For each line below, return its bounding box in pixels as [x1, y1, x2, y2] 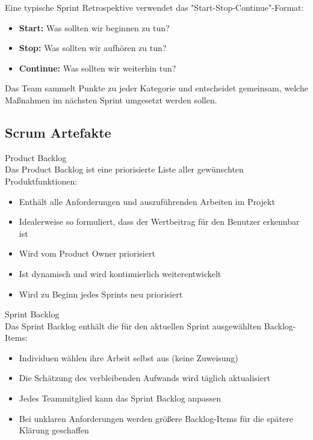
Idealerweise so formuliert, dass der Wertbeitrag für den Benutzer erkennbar [19, 215, 300, 228]
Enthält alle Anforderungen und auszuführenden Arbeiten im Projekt [19, 195, 275, 207]
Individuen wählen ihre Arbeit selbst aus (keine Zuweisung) [19, 351, 238, 364]
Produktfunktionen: [5, 174, 78, 187]
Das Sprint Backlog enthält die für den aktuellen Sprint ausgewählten [5, 319, 262, 332]
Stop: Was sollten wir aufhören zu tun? [19, 41, 167, 54]
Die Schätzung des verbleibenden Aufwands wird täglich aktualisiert [19, 371, 270, 384]
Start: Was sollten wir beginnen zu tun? [19, 21, 170, 34]
